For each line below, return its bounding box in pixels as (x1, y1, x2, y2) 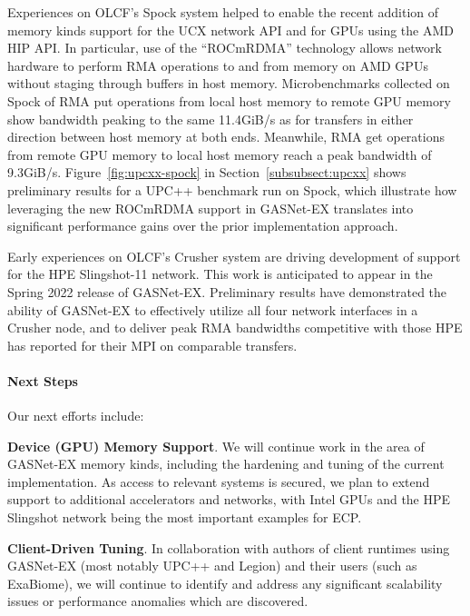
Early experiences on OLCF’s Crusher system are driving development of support (7, 246, 461, 265)
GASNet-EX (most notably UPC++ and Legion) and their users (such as (7, 556, 417, 575)
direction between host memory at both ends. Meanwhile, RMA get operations (7, 127, 445, 146)
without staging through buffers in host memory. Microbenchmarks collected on (7, 74, 450, 93)
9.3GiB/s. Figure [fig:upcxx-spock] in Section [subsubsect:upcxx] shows (7, 163, 406, 182)
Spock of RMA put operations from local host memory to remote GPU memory (7, 91, 451, 110)
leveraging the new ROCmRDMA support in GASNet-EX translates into (7, 198, 414, 217)
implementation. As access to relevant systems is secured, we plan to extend (7, 472, 430, 491)
